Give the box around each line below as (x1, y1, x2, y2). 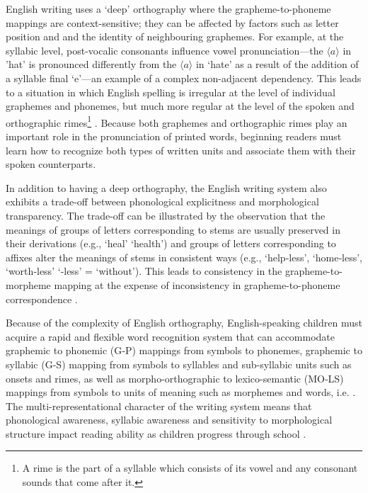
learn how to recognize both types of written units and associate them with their (6, 142, 356, 157)
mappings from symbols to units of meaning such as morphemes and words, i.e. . (6, 385, 356, 399)
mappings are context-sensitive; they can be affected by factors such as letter (6, 15, 339, 30)
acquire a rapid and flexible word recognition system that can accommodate (6, 329, 335, 344)
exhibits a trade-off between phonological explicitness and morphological (6, 194, 319, 209)
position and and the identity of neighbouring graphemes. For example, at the (6, 29, 344, 44)
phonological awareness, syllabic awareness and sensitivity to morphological (6, 412, 333, 427)
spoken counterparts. (6, 157, 96, 171)
